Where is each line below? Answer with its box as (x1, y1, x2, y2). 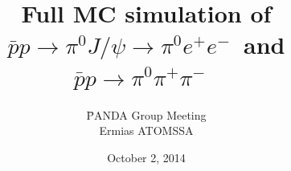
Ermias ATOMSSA (99, 122, 194, 139)
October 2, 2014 (107, 149, 186, 165)
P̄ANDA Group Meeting (86, 106, 207, 123)
